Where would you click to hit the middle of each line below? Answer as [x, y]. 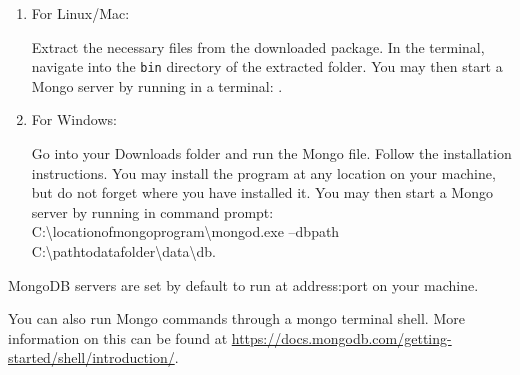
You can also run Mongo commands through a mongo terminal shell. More [236, 318]
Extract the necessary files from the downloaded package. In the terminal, [258, 46]
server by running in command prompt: [152, 211]
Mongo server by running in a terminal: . [157, 85]
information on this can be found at [118, 337]
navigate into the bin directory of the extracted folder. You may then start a [267, 66]
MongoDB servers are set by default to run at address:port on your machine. [243, 284]
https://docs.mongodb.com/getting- [341, 337]
